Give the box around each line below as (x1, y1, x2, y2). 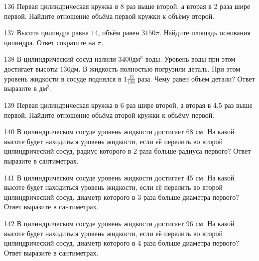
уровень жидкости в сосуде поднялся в (4, 73, 122, 84)
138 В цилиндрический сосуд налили (4, 54, 116, 64)
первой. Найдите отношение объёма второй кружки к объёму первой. (4, 109, 215, 120)
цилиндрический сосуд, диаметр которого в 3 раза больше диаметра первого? (4, 191, 239, 202)
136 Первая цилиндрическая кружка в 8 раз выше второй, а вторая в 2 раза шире (4, 1, 251, 11)
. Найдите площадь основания (159, 27, 251, 38)
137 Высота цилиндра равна (4, 27, 89, 38)
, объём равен (98, 27, 139, 38)
